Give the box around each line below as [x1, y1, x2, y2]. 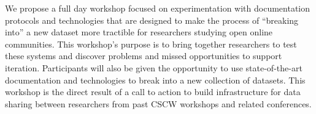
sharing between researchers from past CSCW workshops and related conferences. [5, 97, 312, 110]
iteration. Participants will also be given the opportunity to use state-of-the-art [5, 61, 303, 74]
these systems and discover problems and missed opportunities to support [5, 49, 282, 62]
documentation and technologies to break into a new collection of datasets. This [5, 73, 306, 86]
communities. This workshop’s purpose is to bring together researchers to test [5, 37, 297, 50]
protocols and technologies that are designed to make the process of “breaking [5, 13, 299, 26]
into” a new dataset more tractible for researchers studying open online [5, 26, 273, 38]
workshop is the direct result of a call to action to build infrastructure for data [5, 85, 301, 98]
